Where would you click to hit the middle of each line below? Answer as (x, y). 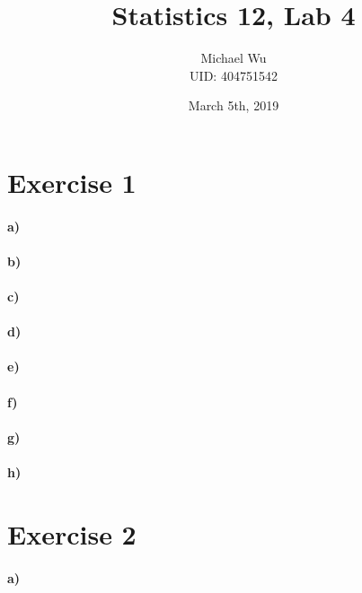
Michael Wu (234, 58)
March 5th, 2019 (234, 105)
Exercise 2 (72, 533)
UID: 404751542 (234, 75)
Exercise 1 (72, 182)
